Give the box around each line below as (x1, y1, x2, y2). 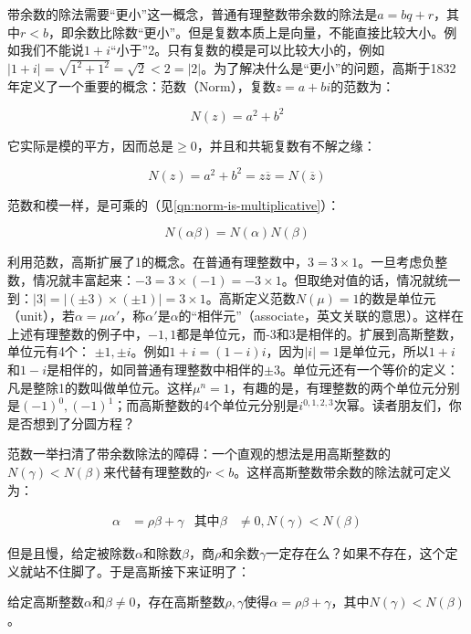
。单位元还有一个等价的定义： (279, 360, 459, 378)
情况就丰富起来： (32, 270, 135, 290)
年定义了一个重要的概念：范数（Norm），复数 (7, 76, 276, 95)
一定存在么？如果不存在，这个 (266, 544, 445, 563)
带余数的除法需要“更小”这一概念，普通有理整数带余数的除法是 (7, 5, 378, 23)
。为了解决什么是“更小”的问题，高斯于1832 (201, 58, 456, 78)
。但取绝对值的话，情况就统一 (281, 270, 461, 290)
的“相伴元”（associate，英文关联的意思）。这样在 (178, 306, 465, 325)
